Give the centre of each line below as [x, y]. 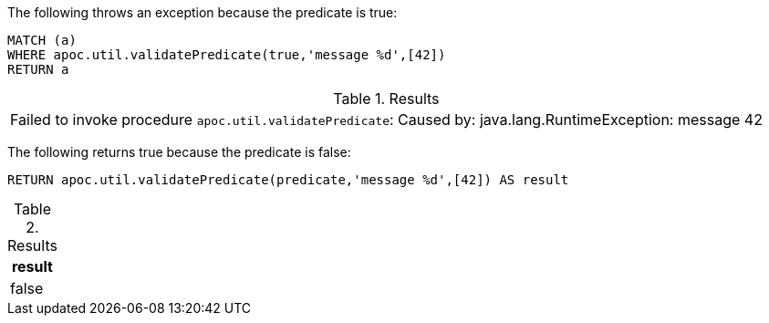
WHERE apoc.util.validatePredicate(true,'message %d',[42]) [227, 55]
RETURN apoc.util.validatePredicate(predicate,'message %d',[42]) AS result [288, 180]
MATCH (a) [42, 40]
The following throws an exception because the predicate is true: [203, 12]
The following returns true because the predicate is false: [179, 152]
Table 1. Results [386, 99]
